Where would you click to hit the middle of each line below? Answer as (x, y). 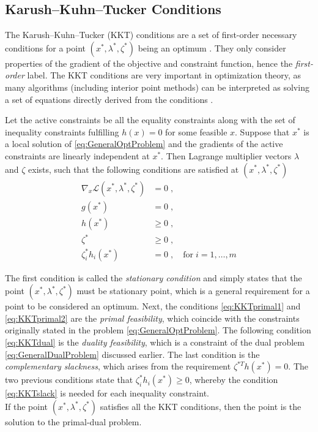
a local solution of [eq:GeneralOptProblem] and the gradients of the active (144, 144)
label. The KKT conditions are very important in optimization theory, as (164, 75)
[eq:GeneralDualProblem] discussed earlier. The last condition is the (132, 354)
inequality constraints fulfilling (62, 131)
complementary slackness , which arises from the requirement (118, 366)
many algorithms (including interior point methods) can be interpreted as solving (157, 87)
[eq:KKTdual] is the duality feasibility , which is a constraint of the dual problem (155, 342)
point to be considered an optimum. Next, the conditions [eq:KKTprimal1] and (153, 306)
